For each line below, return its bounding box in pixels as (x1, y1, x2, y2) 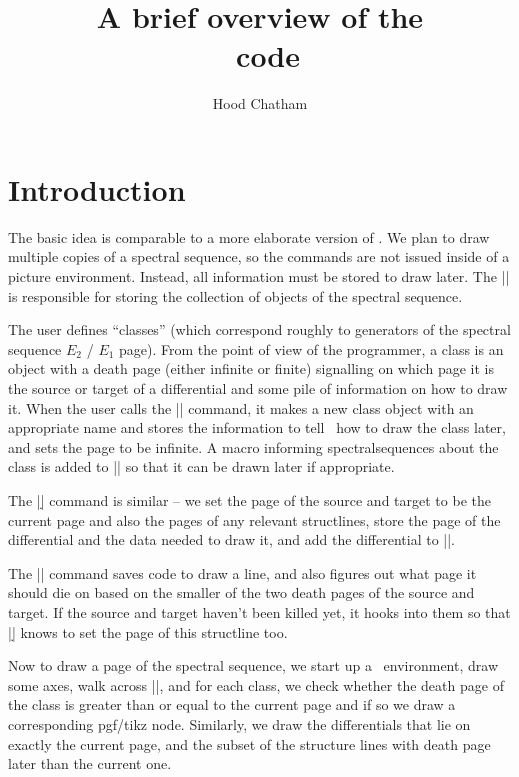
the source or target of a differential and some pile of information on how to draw (8, 378, 508, 398)
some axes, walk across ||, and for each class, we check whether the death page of (8, 674, 504, 695)
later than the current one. (8, 753, 172, 774)
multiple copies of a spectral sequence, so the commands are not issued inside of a (8, 246, 510, 267)
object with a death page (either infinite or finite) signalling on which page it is (8, 358, 494, 379)
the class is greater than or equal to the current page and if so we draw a (8, 694, 456, 715)
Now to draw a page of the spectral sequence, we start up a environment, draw (8, 655, 498, 676)
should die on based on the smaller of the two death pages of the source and (8, 582, 475, 603)
